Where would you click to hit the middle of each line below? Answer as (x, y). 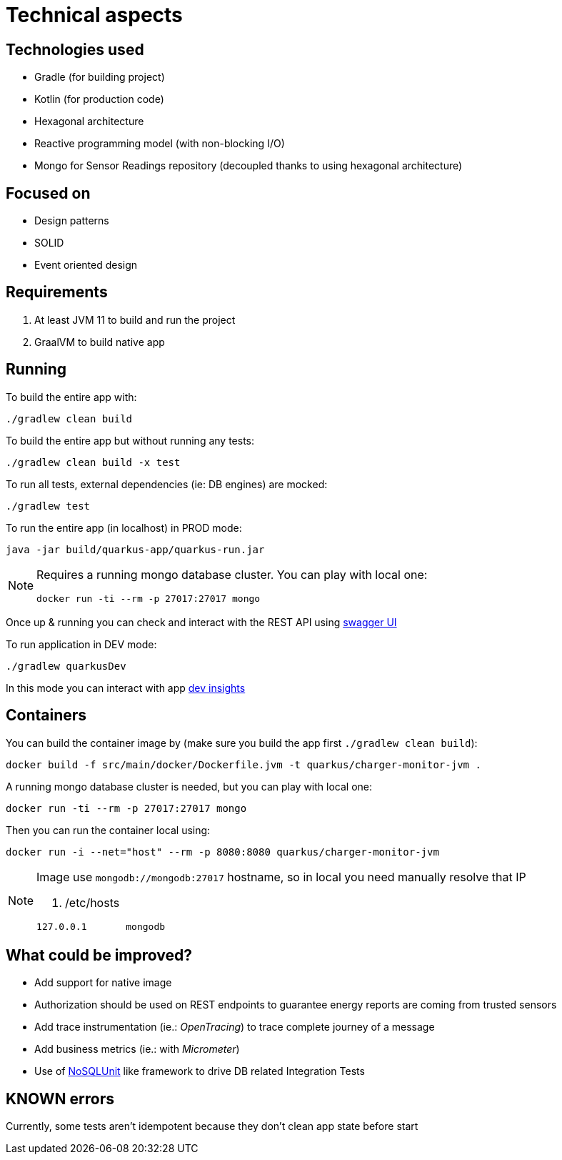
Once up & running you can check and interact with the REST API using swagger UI (201, 622)
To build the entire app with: (71, 397)
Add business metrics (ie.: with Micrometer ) (137, 1049)
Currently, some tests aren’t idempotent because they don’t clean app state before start (212, 1126)
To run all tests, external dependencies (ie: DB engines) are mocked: (167, 484)
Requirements (57, 292)
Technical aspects (94, 15)
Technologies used (75, 49)
